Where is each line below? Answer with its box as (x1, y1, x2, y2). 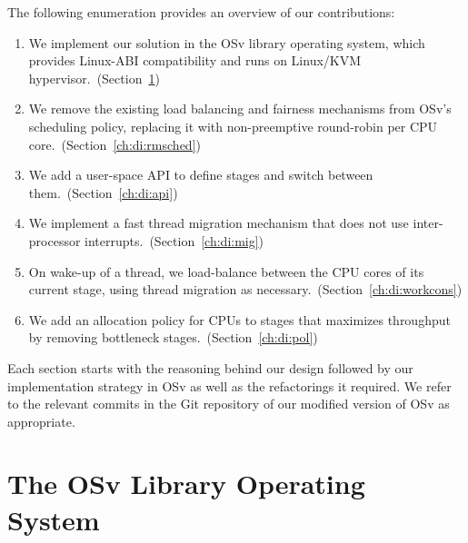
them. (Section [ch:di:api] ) (28, 183, 178, 202)
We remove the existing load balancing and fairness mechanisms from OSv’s (28, 99, 452, 118)
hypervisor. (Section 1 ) (28, 68, 160, 87)
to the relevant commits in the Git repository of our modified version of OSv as (7, 394, 450, 413)
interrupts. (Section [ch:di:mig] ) (85, 231, 264, 250)
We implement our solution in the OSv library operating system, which (28, 33, 425, 52)
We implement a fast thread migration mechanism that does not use (28, 213, 409, 232)
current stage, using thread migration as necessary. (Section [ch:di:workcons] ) (28, 280, 463, 299)
